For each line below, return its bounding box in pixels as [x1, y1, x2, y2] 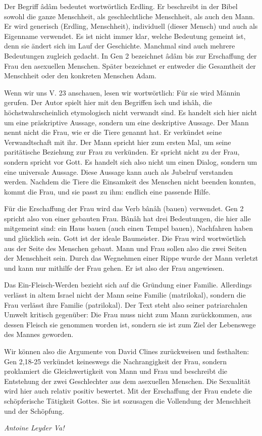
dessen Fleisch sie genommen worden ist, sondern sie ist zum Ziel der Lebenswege [4, 319, 256, 329]
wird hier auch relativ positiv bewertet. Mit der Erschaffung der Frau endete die [4, 385, 252, 396]
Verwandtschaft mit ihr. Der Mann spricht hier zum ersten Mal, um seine [4, 136, 231, 147]
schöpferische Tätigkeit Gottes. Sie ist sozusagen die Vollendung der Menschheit [4, 395, 251, 406]
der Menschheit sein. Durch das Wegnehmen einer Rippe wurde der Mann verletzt [4, 253, 258, 263]
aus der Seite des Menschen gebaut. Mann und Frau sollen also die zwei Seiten [4, 243, 247, 253]
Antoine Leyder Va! [4, 422, 65, 433]
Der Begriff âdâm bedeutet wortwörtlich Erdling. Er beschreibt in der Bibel [4, 1, 238, 11]
